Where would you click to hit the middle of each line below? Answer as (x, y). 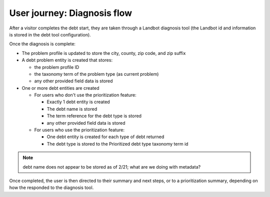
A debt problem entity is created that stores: (67, 60)
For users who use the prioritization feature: (79, 130)
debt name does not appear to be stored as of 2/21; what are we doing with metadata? (112, 167)
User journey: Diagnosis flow (71, 13)
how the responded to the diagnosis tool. (51, 188)
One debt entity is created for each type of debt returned (105, 137)
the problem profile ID (57, 67)
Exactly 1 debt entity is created (78, 102)
